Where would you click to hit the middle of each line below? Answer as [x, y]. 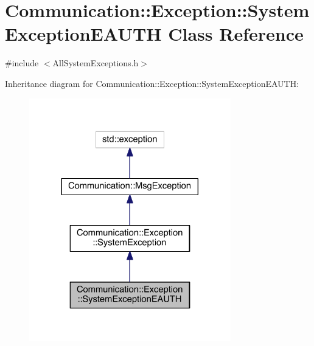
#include [22, 63]
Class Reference [236, 34]
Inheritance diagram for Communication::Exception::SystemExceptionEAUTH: [152, 83]
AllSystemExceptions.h [96, 63]
